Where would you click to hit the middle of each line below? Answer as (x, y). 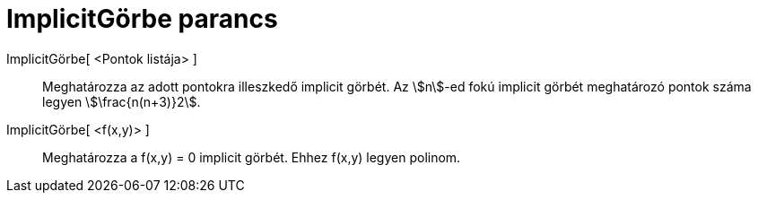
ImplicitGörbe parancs (142, 19)
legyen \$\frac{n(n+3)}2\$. (122, 101)
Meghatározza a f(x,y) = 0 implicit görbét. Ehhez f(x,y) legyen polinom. (252, 157)
